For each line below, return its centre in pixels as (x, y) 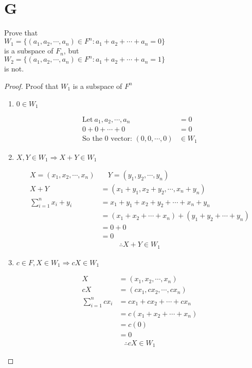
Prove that (21, 33)
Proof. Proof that (31, 86)
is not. (14, 69)
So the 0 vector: (107, 139)
